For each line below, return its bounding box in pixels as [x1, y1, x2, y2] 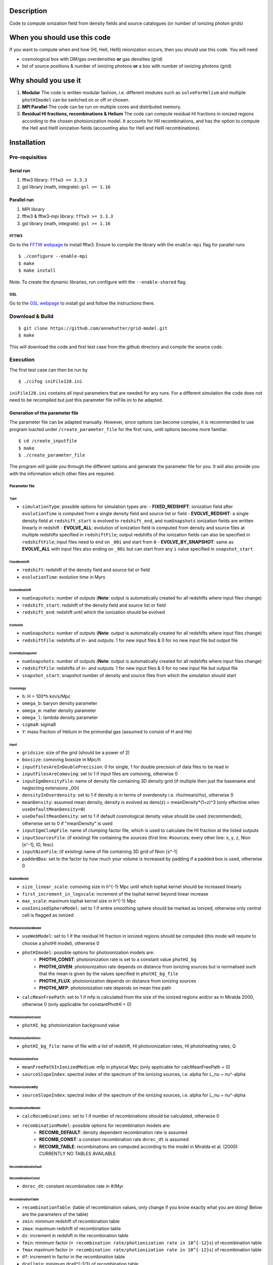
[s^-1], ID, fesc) [22, 841, 54, 848]
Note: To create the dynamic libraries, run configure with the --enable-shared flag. [9, 279, 187, 285]
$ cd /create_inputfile [18, 438, 77, 444]
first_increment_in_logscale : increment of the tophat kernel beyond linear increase [22, 891, 209, 897]
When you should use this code [9, 33, 111, 42]
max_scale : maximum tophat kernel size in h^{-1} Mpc [22, 898, 136, 904]
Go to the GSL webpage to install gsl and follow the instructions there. [9, 300, 155, 306]
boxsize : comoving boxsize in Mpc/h [22, 756, 101, 763]
